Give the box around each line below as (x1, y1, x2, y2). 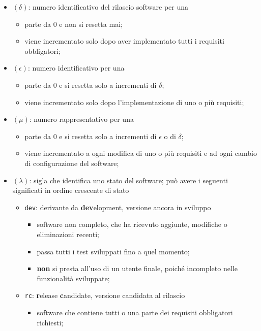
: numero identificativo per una (27, 62, 125, 73)
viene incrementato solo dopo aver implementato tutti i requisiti (24, 36, 224, 46)
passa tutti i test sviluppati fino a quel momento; (37, 246, 190, 256)
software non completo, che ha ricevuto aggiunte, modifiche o (37, 219, 227, 229)
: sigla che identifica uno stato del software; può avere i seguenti (29, 175, 228, 185)
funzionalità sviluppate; (37, 273, 110, 283)
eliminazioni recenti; (37, 228, 99, 239)
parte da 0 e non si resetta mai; (24, 18, 123, 29)
